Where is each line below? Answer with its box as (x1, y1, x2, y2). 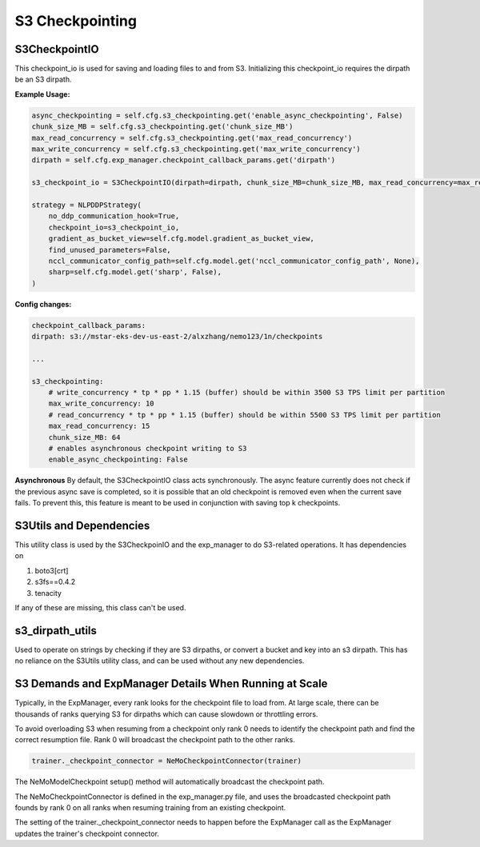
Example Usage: (14, 89, 70, 99)
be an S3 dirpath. (14, 74, 72, 84)
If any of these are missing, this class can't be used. (14, 602, 186, 612)
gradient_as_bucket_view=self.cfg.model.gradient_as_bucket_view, (48, 234, 315, 243)
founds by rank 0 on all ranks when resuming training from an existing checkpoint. (14, 803, 286, 813)
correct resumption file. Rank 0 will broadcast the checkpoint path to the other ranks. (14, 735, 295, 745)
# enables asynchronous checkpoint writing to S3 (48, 444, 247, 453)
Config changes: (14, 299, 72, 309)
